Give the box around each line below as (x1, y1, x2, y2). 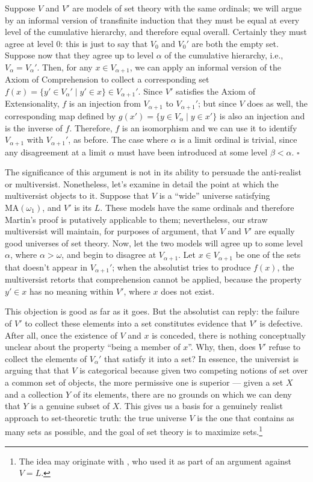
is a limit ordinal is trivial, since (179, 133, 297, 146)
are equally (254, 225, 295, 237)
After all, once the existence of (5, 328, 117, 341)
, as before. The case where (68, 133, 169, 146)
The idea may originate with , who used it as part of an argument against (19, 454, 292, 467)
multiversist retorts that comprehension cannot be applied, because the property (5, 273, 302, 286)
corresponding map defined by (5, 109, 116, 122)
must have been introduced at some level (117, 145, 268, 158)
